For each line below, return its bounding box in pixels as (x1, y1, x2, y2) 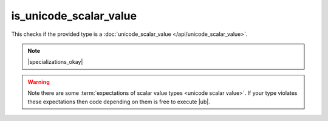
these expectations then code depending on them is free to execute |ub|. (27, 98, 211, 105)
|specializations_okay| (27, 58, 83, 66)
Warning (27, 78, 50, 85)
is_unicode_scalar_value (11, 9, 137, 22)
